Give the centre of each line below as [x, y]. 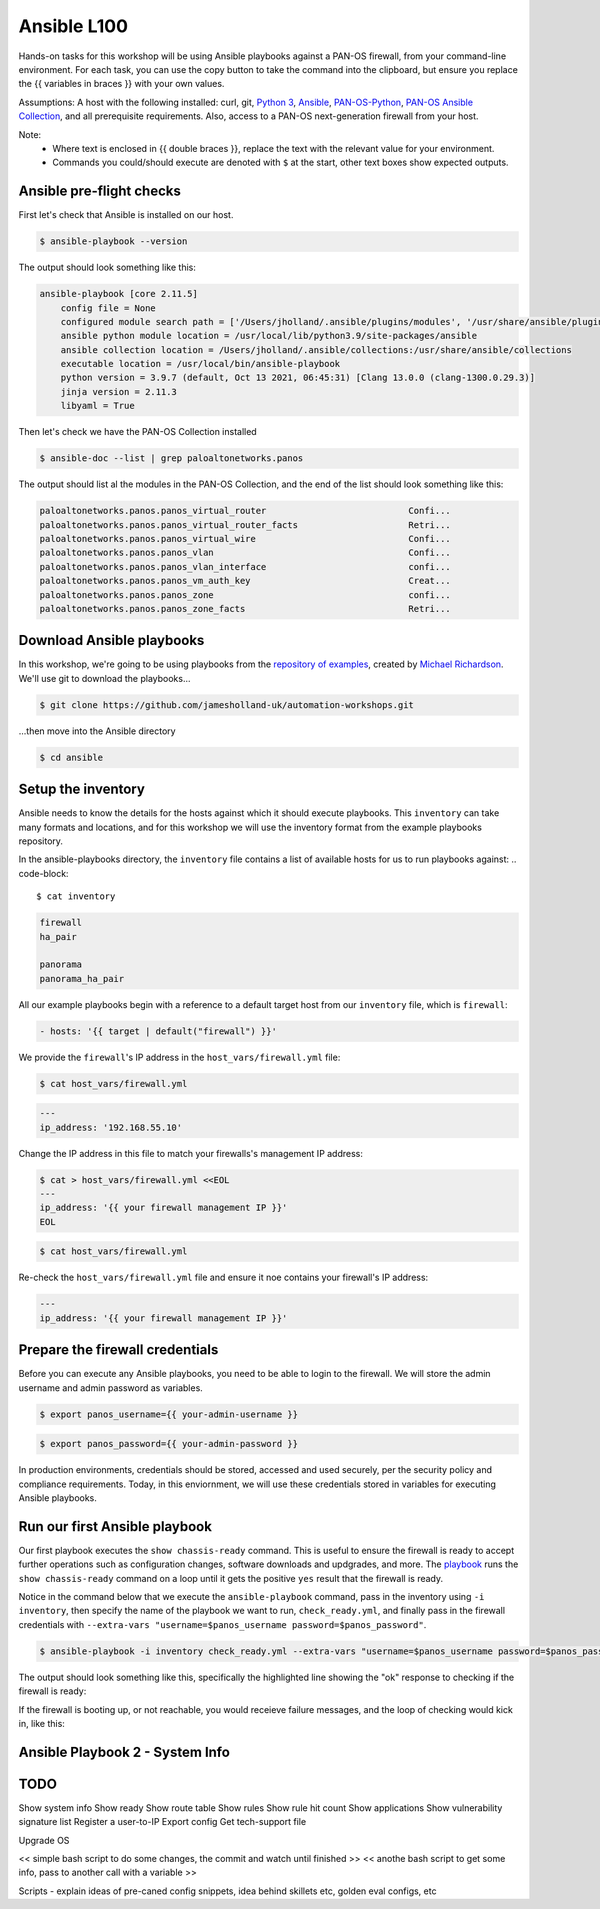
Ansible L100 [73, 26]
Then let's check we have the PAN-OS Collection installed [137, 432]
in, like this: [41, 1723]
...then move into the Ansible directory [97, 731]
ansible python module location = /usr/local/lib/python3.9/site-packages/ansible [269, 336]
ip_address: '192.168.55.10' [111, 1127]
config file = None [108, 308]
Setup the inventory [81, 789]
